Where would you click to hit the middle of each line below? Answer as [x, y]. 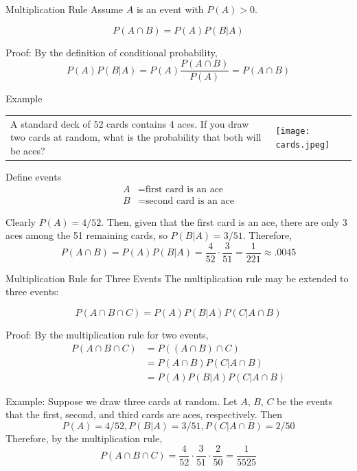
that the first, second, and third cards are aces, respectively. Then [144, 414]
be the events [305, 401]
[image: [293, 131]
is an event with [170, 9]
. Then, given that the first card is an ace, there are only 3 [224, 221]
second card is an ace [189, 201]
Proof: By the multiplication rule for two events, [107, 334]
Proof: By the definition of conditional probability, [112, 52]
